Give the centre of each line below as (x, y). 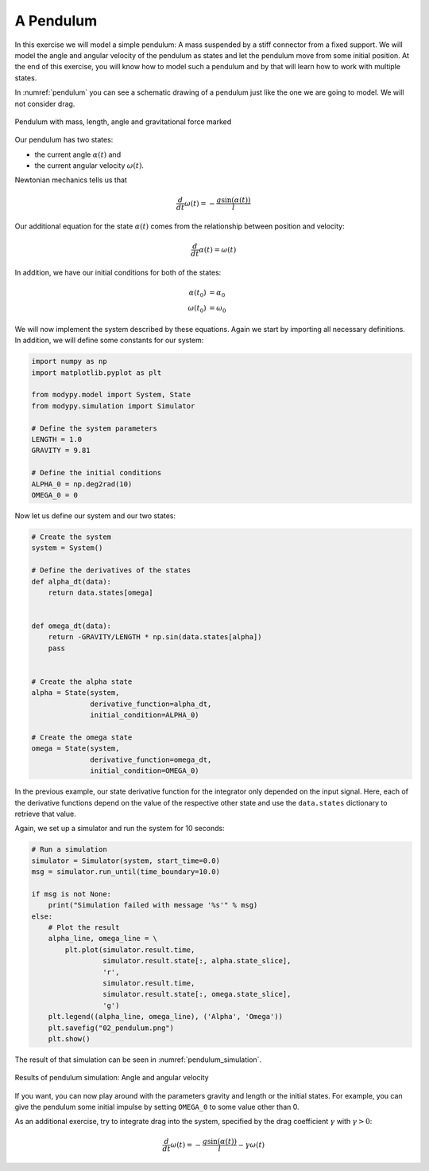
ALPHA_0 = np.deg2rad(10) (82, 484)
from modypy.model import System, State (111, 395)
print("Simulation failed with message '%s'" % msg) (153, 905)
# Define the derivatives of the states (111, 570)
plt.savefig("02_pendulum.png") (111, 1028)
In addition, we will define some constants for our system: (109, 340)
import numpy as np (69, 361)
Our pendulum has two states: (64, 140)
